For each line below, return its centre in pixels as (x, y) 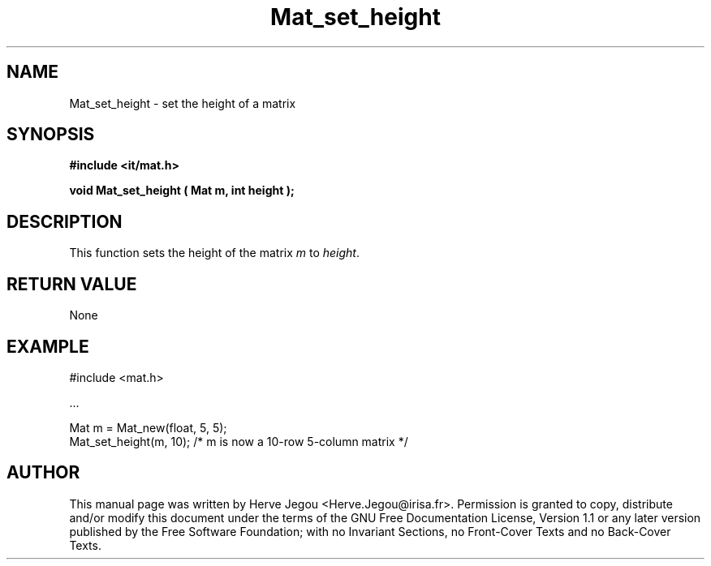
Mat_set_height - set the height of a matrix (183, 103)
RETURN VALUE (72, 284)
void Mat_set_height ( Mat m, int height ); (182, 191)
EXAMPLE (48, 346)
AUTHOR (43, 473)
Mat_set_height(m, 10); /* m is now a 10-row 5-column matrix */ (239, 441)
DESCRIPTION (65, 221)
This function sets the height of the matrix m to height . (215, 253)
